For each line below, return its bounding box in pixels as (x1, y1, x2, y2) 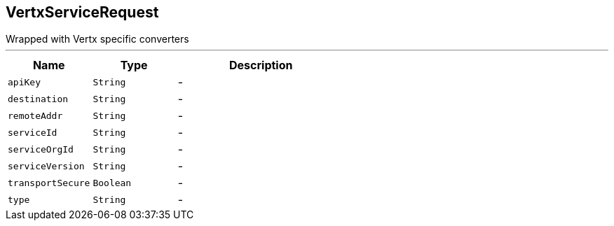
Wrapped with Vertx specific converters (6, 33, 189, 45)
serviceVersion (8, 160, 85, 171)
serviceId (8, 127, 57, 138)
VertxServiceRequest (6, 3, 159, 21)
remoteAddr (8, 110, 63, 121)
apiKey (8, 76, 41, 87)
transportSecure (8, 177, 90, 188)
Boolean (93, 177, 132, 188)
